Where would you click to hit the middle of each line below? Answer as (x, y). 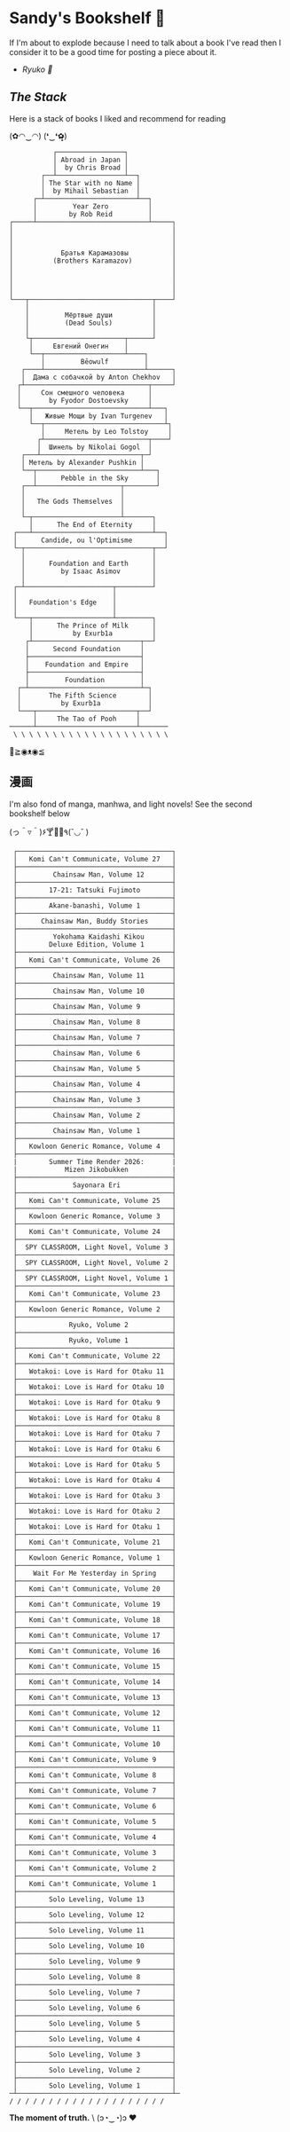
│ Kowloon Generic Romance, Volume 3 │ (94, 1216)
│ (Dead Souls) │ (91, 323)
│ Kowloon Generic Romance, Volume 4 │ (94, 1146)
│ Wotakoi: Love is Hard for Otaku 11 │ (94, 1371)
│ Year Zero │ (92, 206)
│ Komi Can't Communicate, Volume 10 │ (94, 1744)
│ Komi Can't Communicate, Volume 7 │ (94, 1790)
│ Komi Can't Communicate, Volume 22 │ (94, 1356)
